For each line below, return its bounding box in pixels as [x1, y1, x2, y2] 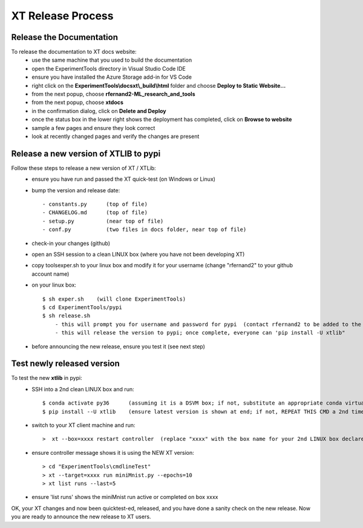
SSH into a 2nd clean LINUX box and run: [31, 385, 134, 393]
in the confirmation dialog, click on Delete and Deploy [31, 107, 166, 114]
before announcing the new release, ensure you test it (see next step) [31, 342, 206, 350]
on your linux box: [31, 281, 77, 288]
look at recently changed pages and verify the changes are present [31, 132, 200, 140]
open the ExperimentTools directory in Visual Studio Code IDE [31, 65, 186, 72]
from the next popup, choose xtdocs [31, 99, 124, 106]
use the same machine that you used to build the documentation [31, 56, 192, 64]
